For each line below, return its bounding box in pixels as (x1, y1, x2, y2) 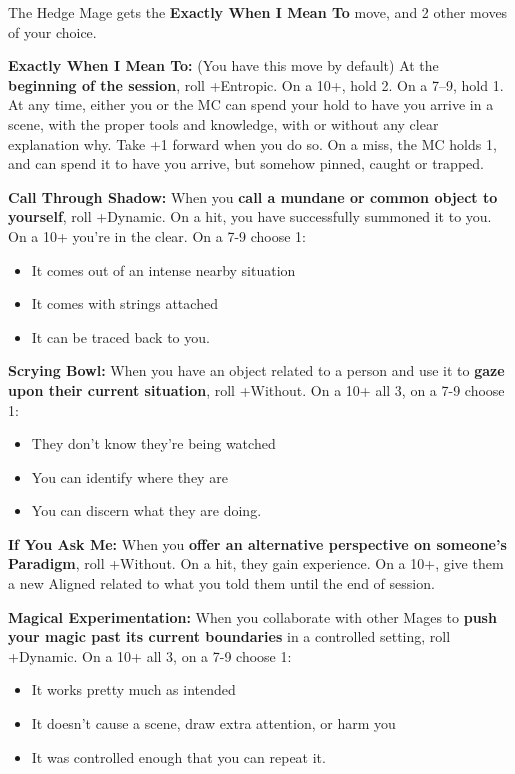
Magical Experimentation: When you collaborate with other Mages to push (8, 606, 497, 627)
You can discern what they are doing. (31, 500, 262, 521)
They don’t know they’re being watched (31, 433, 276, 454)
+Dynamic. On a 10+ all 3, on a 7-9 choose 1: (8, 645, 292, 666)
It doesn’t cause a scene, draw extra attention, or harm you (31, 713, 396, 734)
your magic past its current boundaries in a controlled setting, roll (8, 626, 451, 647)
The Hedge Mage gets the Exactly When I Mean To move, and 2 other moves (8, 2, 508, 22)
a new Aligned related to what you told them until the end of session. (8, 573, 435, 594)
